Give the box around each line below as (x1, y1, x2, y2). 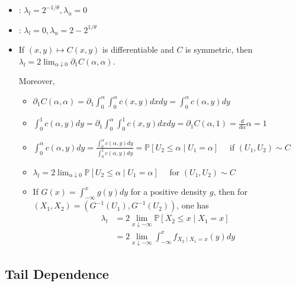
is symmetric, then (185, 43, 253, 56)
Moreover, (18, 75, 55, 87)
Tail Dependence (5, 264, 109, 282)
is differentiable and (102, 43, 174, 56)
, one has (176, 199, 209, 211)
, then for (213, 185, 247, 198)
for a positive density (130, 185, 207, 198)
